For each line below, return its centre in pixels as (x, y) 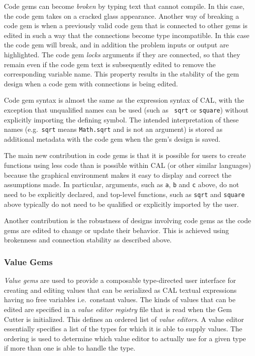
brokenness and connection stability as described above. (88, 240)
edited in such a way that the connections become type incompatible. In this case (127, 35)
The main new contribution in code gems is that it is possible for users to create (125, 155)
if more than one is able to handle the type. (70, 348)
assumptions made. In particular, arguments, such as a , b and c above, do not (122, 184)
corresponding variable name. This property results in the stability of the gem (122, 74)
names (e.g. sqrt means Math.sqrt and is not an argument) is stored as (113, 129)
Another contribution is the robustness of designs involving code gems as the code (127, 220)
